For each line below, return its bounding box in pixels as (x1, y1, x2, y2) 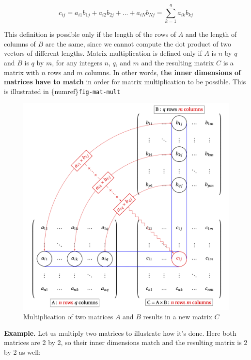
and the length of (185, 29, 237, 39)
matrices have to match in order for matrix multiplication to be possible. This (4, 77, 246, 87)
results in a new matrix (143, 312, 212, 322)
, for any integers (52, 57, 102, 67)
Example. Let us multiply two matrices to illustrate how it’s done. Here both (4, 328, 236, 338)
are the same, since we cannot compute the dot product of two (45, 38, 232, 48)
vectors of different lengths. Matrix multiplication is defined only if (4, 48, 202, 58)
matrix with (4, 67, 39, 77)
